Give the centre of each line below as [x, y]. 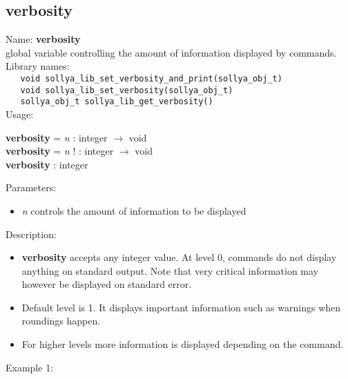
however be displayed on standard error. [107, 284]
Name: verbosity [43, 39]
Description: [31, 234]
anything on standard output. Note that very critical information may [170, 270]
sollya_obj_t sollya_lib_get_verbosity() [117, 102]
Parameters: [31, 187]
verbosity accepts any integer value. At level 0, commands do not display [179, 257]
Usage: [20, 114]
